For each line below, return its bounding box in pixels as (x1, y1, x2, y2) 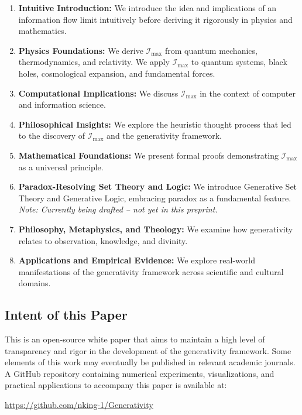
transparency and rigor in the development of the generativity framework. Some (5, 344, 291, 356)
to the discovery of (18, 129, 85, 142)
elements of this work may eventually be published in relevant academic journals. (5, 356, 296, 368)
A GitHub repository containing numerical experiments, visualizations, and (5, 367, 274, 379)
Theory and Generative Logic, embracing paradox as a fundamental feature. (18, 191, 291, 204)
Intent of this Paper (5, 306, 128, 324)
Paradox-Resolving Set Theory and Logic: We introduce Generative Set (18, 180, 297, 193)
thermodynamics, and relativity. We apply (18, 56, 170, 68)
